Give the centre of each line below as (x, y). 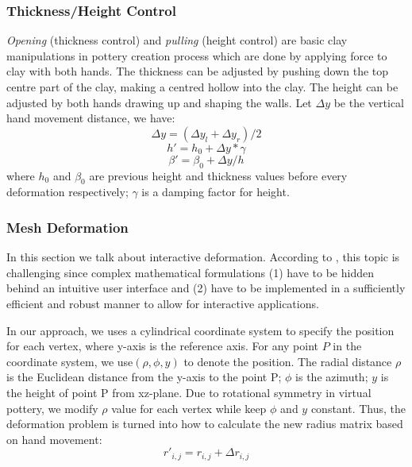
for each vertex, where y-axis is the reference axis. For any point (163, 346)
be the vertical (369, 102)
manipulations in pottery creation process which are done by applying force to (197, 55)
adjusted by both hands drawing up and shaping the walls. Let (159, 102)
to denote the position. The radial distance (288, 361)
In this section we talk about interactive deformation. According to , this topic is (203, 257)
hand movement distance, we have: (91, 118)
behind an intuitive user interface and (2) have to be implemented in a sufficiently (206, 288)
